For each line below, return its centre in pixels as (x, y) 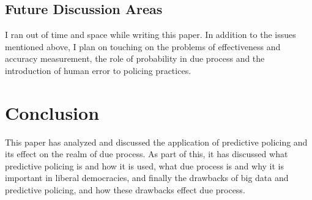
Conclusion (52, 112)
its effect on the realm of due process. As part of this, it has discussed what (147, 154)
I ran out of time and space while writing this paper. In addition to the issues (150, 35)
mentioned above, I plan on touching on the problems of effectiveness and (143, 46)
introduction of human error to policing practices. (98, 70)
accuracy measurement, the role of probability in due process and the (135, 58)
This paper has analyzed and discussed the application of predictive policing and (156, 142)
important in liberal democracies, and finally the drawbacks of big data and (147, 178)
